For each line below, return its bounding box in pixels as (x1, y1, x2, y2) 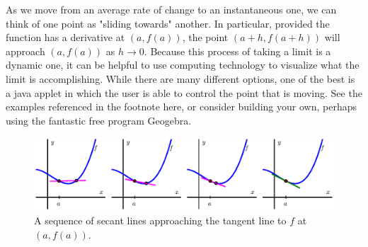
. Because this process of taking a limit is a (144, 43, 331, 58)
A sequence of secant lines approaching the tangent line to (34, 213, 287, 228)
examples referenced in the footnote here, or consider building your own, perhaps (6, 99, 357, 114)
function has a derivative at (6, 30, 125, 45)
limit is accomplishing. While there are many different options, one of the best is (6, 71, 355, 86)
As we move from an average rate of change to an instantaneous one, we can (6, 2, 337, 16)
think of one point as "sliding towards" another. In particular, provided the (6, 16, 330, 30)
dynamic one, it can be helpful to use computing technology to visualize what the (6, 57, 360, 72)
